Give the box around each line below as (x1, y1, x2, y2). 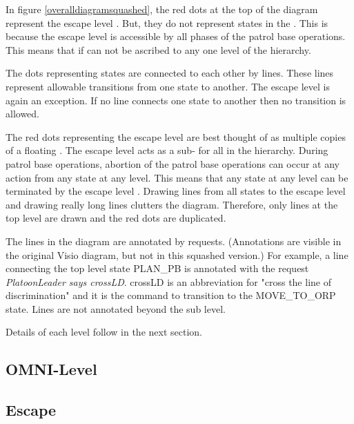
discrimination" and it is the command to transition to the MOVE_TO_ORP (6, 288, 336, 302)
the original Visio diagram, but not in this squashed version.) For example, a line (6, 247, 348, 262)
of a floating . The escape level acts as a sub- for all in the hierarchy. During (6, 143, 328, 157)
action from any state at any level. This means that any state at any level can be (6, 170, 348, 184)
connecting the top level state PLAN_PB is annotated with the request (6, 261, 309, 276)
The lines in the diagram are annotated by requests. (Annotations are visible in (6, 233, 342, 248)
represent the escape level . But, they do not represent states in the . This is (6, 15, 328, 30)
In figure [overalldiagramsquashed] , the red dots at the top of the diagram (6, 2, 318, 16)
